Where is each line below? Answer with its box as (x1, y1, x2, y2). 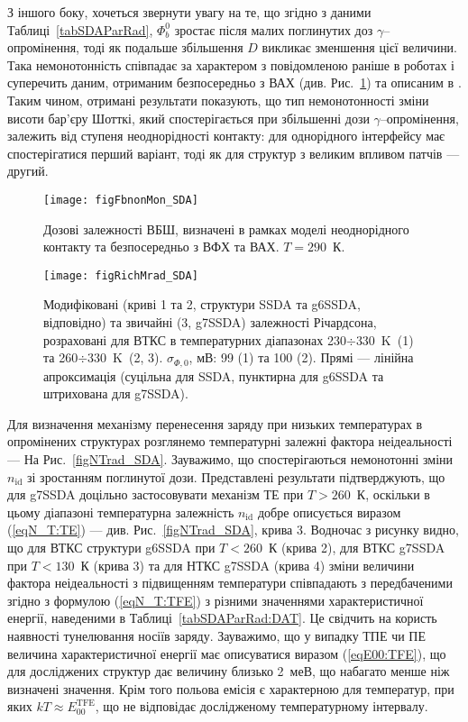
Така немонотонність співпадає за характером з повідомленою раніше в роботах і (7, 55, 454, 74)
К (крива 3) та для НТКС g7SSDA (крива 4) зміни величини (80, 555, 415, 574)
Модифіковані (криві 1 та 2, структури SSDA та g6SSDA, (43, 295, 361, 314)
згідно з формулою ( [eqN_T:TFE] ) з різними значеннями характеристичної (7, 590, 424, 609)
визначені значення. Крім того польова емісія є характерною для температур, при (7, 679, 454, 698)
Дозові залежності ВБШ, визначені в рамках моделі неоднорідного (43, 219, 409, 238)
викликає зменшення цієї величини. (262, 38, 458, 57)
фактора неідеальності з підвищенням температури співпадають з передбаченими (7, 573, 453, 592)
